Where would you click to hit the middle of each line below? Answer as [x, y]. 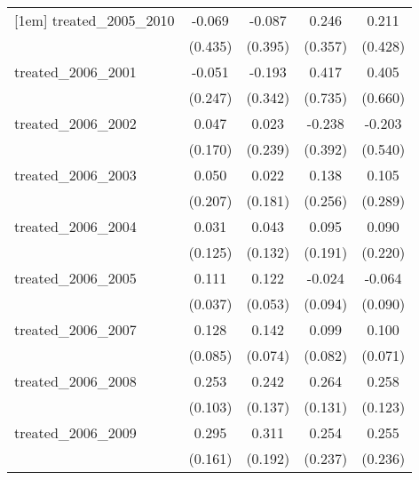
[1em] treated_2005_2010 [95, 20]
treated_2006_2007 [75, 329]
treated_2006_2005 [75, 278]
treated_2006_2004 [75, 226]
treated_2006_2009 [75, 432]
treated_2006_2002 [75, 123]
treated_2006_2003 [75, 175]
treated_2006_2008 [75, 381]
